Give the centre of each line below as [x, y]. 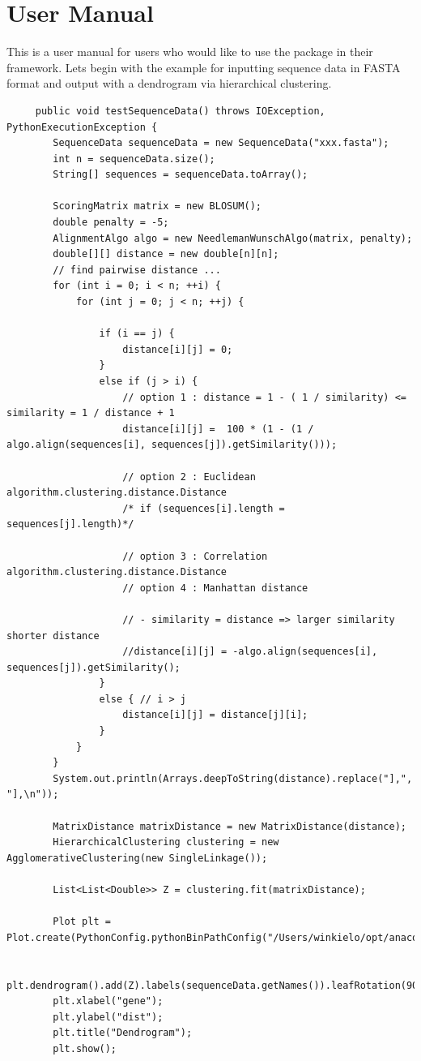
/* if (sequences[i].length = [204, 508]
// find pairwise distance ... [137, 270]
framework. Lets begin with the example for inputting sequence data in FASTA [204, 67]
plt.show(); [85, 1048]
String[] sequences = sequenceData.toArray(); [181, 175]
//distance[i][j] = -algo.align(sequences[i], [250, 652]
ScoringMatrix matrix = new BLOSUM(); [157, 206]
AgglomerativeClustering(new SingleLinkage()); [137, 858]
